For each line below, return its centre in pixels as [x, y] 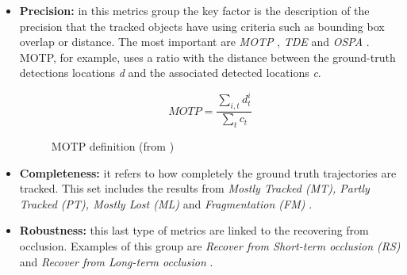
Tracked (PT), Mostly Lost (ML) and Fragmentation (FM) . [166, 203]
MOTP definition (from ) [113, 146]
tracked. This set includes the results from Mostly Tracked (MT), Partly [194, 188]
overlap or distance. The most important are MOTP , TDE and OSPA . [194, 42]
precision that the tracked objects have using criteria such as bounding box [202, 26]
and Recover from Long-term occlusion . [116, 261]
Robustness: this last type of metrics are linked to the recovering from [194, 230]
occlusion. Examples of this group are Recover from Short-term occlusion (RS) [210, 246]
